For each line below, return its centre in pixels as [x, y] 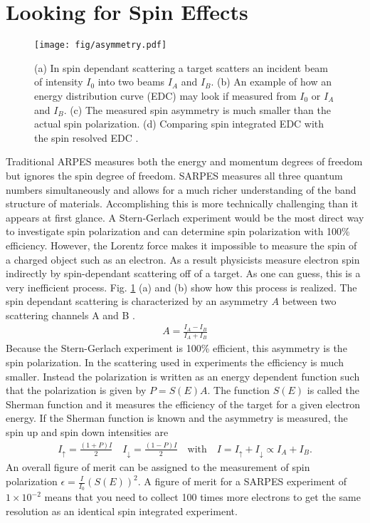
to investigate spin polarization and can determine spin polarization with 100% [178, 231]
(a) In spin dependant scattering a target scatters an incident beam [181, 67]
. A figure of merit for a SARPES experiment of [242, 481]
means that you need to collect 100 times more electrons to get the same [202, 497]
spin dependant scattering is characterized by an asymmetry [137, 301]
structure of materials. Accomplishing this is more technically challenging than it [182, 203]
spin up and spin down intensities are [87, 432]
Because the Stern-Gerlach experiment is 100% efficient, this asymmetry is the [176, 348]
